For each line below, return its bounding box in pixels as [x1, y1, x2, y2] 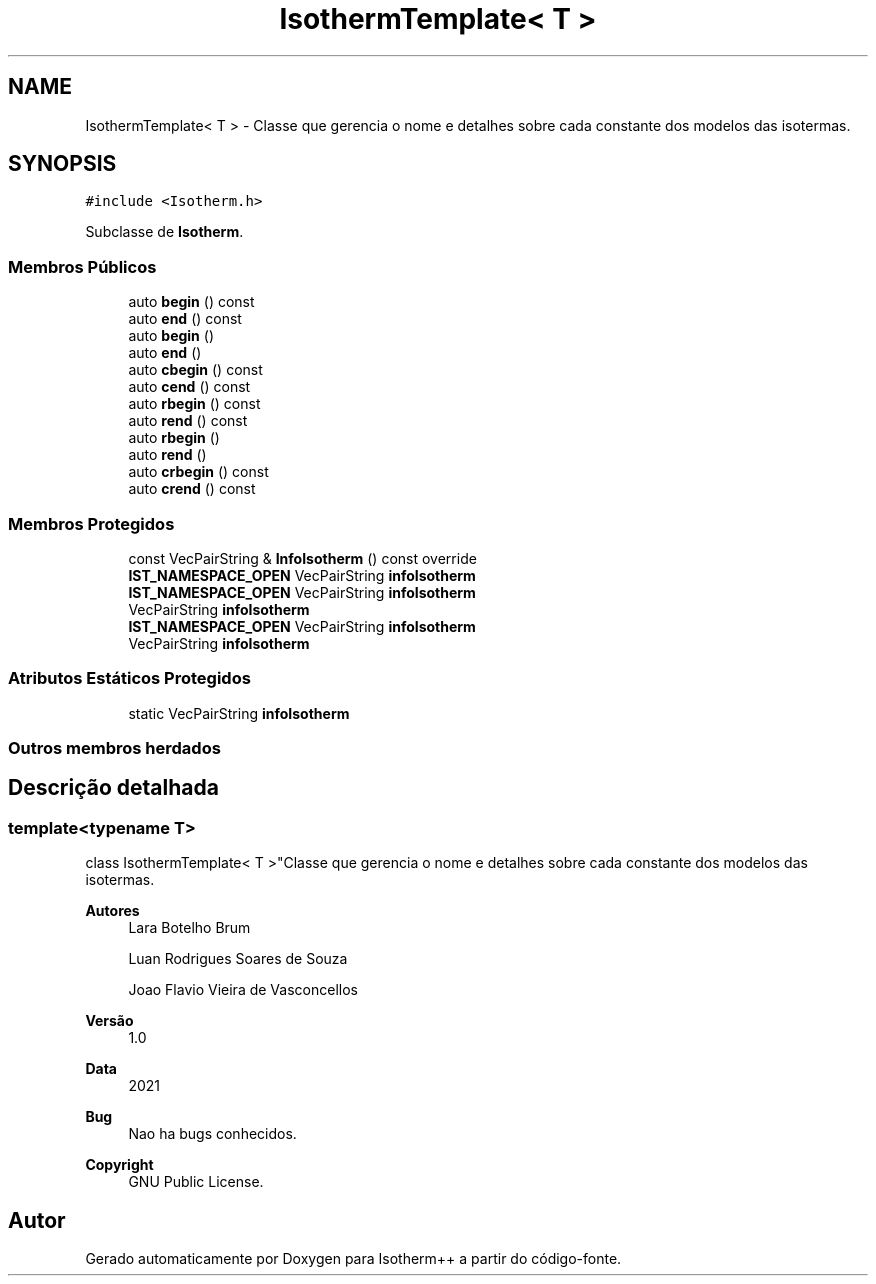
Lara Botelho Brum [128, 919, 251, 937]
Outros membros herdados [8, 738, 221, 759]
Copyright [85, 1156, 154, 1174]
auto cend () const [128, 378, 251, 396]
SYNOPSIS [8, 151, 117, 177]
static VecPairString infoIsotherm [128, 704, 350, 722]
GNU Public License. [128, 1173, 264, 1191]
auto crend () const [128, 480, 256, 498]
